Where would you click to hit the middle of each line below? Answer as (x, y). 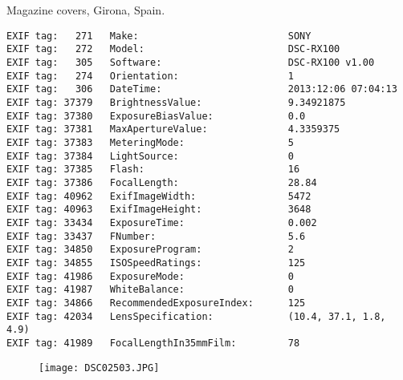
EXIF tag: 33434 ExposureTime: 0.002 (162, 222)
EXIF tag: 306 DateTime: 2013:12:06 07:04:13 (202, 89)
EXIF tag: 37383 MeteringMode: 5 (150, 143)
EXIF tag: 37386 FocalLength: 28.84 (162, 183)
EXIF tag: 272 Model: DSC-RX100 (173, 49)
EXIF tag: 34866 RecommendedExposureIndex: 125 (156, 303)
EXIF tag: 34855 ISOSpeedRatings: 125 (156, 263)
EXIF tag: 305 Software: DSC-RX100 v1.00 (191, 63)
